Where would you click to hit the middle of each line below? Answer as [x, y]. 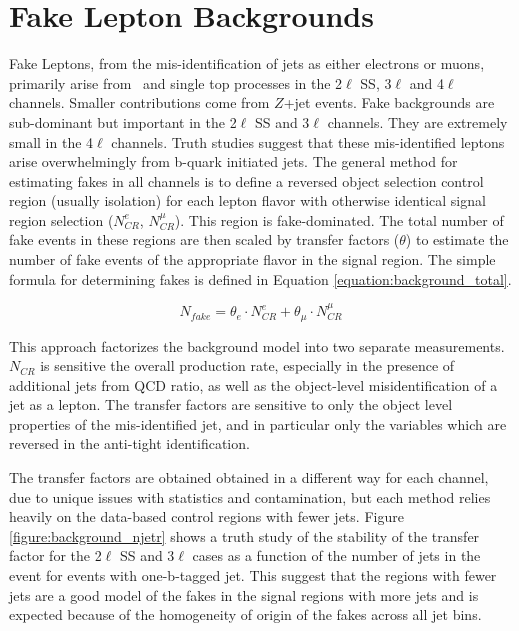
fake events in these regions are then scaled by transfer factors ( [204, 239]
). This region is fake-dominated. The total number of [339, 219]
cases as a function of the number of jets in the [336, 555]
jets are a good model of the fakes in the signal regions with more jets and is [244, 594]
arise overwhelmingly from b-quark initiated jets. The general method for [233, 161]
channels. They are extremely [417, 121]
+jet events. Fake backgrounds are [389, 102]
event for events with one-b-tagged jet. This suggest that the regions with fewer [253, 575]
